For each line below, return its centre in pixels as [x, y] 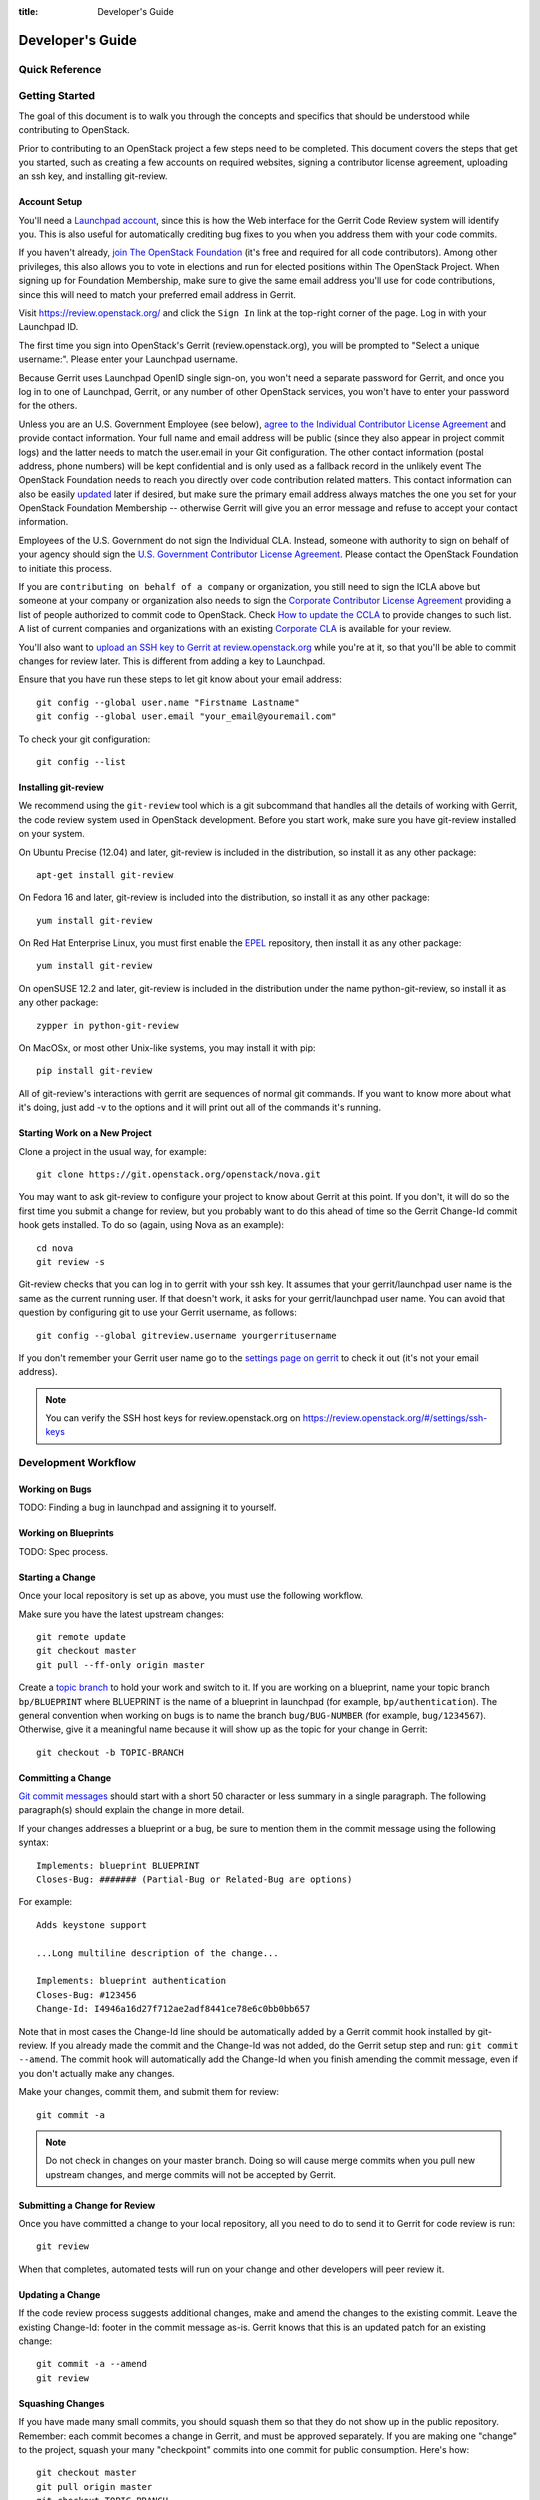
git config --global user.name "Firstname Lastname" [168, 702]
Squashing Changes [61, 2403]
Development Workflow [77, 1463]
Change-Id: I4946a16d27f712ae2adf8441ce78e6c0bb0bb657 [173, 2009]
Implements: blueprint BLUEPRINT [118, 1865]
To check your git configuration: [84, 739]
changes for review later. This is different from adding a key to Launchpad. [172, 661]
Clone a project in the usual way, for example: [112, 1151]
